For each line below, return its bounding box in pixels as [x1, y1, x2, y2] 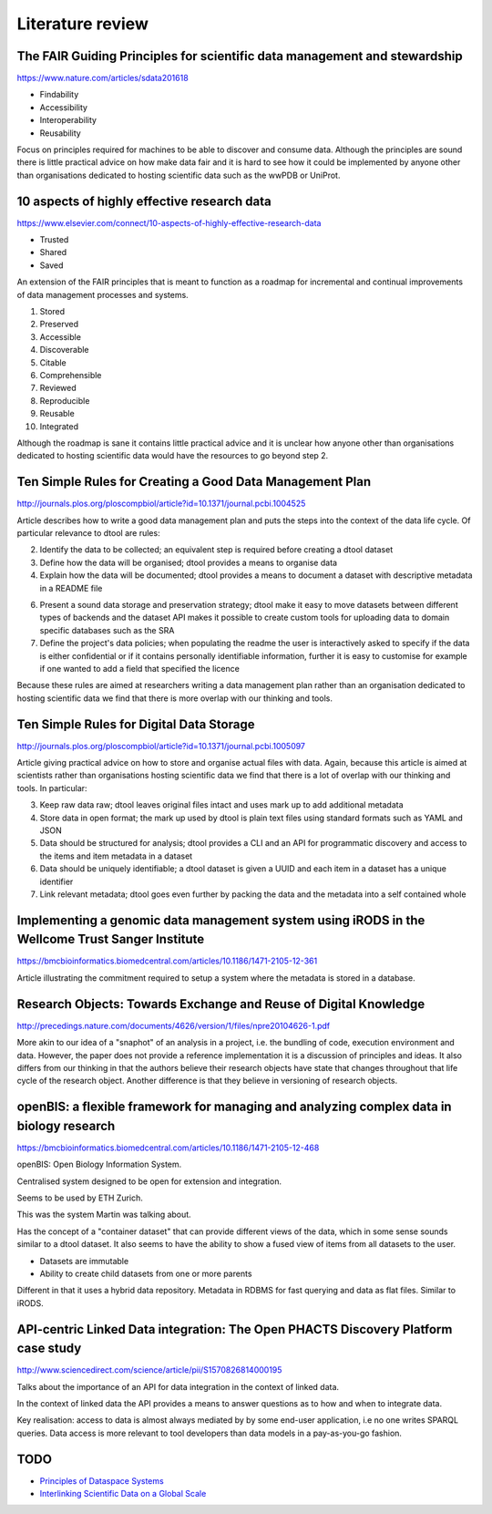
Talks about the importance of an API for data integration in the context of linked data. [16, 1381, 340, 1392]
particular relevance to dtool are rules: [16, 528, 160, 539]
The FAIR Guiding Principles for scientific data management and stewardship [16, 48, 464, 64]
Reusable [39, 408, 75, 419]
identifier [39, 876, 74, 887]
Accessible [39, 331, 82, 342]
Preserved [39, 319, 79, 330]
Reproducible [39, 395, 90, 406]
